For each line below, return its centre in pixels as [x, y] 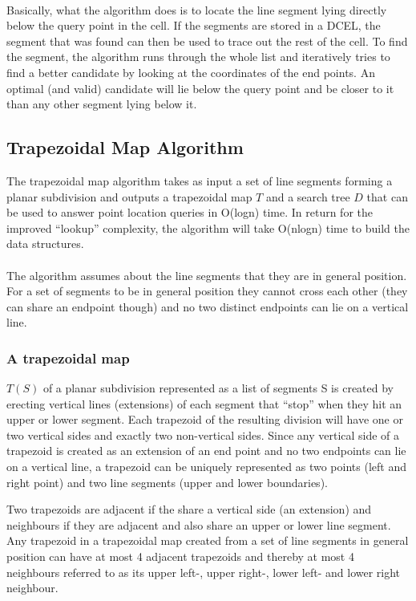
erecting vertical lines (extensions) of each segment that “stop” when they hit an [204, 403]
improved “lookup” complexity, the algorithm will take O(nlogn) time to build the [208, 227]
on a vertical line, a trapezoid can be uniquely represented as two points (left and [206, 467]
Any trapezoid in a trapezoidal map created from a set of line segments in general [208, 540]
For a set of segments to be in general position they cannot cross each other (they [207, 291]
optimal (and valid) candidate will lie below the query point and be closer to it [200, 88]
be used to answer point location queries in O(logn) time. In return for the [190, 212]
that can [387, 196]
